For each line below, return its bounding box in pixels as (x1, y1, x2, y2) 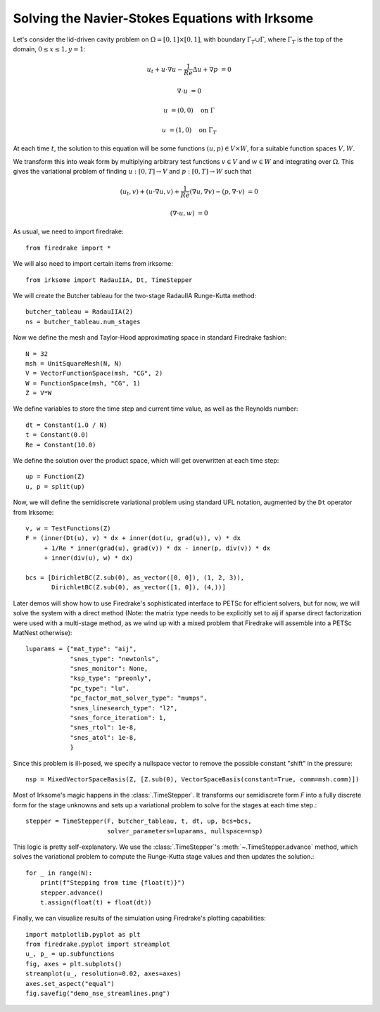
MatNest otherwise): (13, 628, 72, 636)
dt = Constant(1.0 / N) (25, 421, 108, 429)
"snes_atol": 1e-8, (70, 734, 137, 741)
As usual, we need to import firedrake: (13, 227, 125, 236)
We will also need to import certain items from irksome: (13, 260, 174, 268)
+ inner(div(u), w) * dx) (44, 554, 134, 562)
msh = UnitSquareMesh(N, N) (25, 359, 122, 367)
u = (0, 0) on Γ (163, 106, 215, 115)
